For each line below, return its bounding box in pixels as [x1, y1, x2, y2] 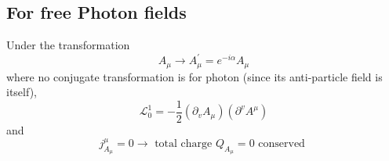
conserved [258, 138, 305, 150]
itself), [6, 84, 37, 100]
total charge [155, 138, 213, 150]
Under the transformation [6, 37, 130, 53]
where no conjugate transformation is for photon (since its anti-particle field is [6, 68, 383, 84]
